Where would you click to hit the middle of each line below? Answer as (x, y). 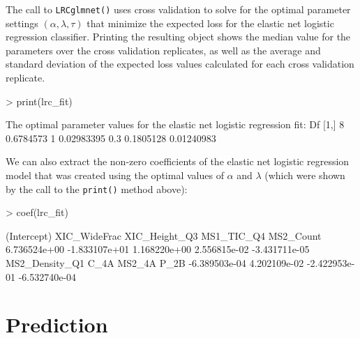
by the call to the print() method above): (97, 189)
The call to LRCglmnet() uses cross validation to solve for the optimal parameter (178, 9)
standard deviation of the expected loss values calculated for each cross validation (180, 64)
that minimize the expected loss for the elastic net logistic (210, 23)
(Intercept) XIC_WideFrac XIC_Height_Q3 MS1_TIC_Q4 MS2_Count (164, 235)
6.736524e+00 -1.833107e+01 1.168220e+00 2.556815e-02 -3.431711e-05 (158, 249)
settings (22, 23)
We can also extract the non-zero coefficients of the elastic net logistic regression (178, 161)
